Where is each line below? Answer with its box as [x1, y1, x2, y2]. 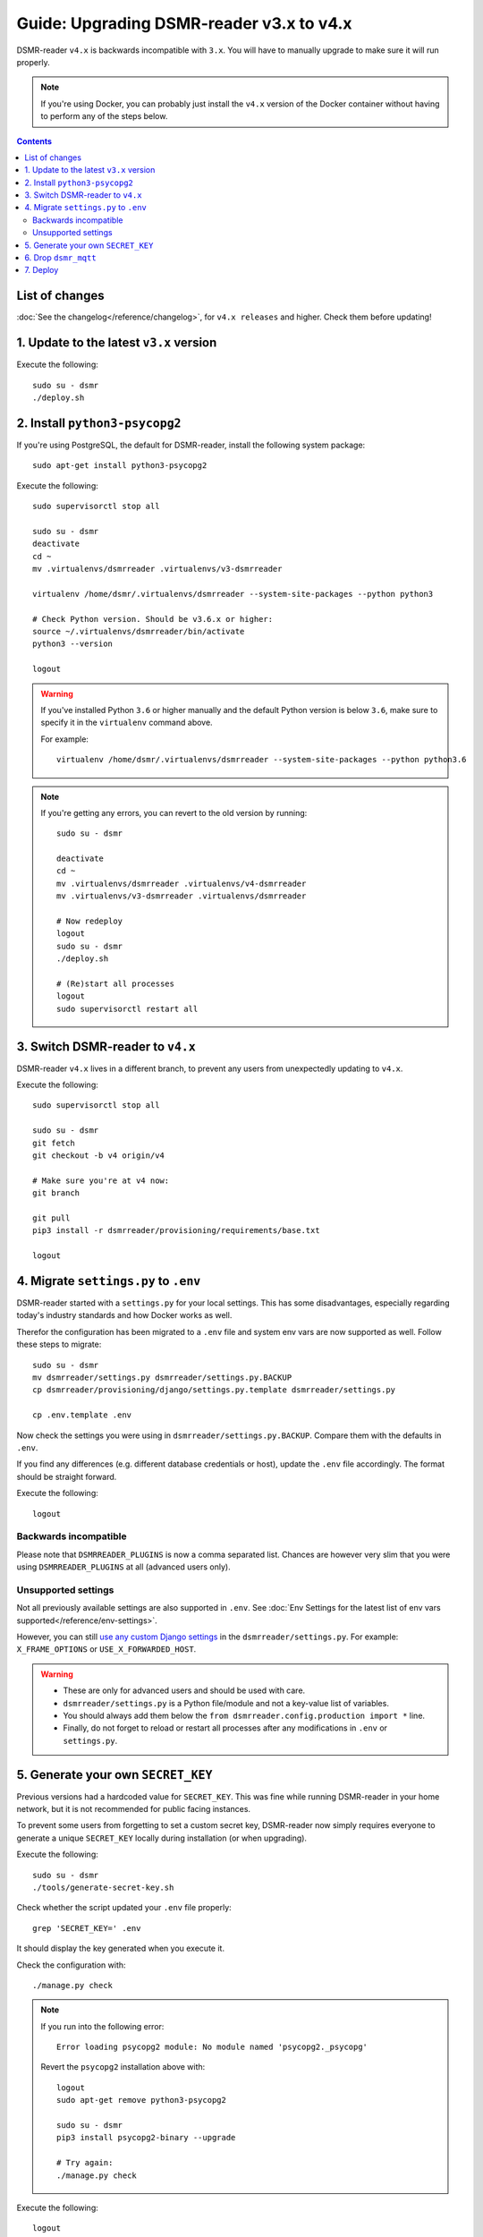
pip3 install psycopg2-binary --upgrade [56, 2132, 236, 2143]
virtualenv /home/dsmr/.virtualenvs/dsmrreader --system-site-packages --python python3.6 [56, 754, 467, 765]
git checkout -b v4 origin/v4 [32, 1151, 165, 1161]
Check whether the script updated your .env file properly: [16, 1902, 232, 1913]
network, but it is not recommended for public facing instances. [16, 1803, 250, 1814]
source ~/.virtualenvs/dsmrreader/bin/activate [32, 626, 245, 636]
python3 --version [32, 639, 114, 649]
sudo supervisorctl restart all [56, 1003, 199, 1014]
